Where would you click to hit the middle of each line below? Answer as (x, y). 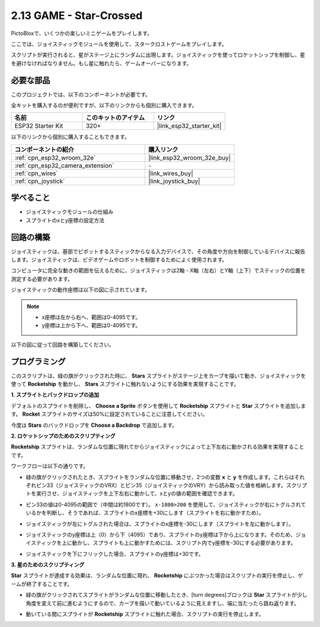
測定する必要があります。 (42, 278)
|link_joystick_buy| (174, 181)
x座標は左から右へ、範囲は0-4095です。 (91, 317)
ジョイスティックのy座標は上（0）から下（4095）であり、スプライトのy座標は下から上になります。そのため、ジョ (166, 534)
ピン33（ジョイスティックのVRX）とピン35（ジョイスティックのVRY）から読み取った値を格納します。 (161, 485)
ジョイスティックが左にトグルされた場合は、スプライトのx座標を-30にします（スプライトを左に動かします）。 (160, 524)
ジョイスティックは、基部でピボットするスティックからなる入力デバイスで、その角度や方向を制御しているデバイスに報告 (158, 251)
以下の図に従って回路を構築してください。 (63, 344)
